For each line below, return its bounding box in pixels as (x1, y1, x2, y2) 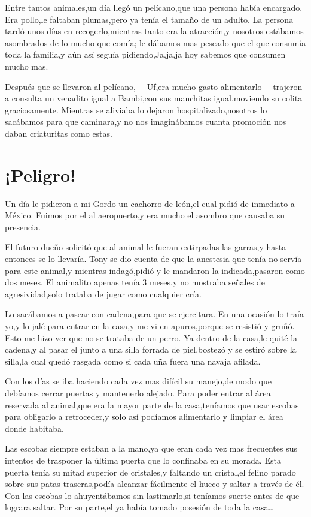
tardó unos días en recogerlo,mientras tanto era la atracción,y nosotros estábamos (5, 25, 304, 37)
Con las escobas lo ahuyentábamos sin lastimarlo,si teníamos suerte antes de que (5, 489, 300, 501)
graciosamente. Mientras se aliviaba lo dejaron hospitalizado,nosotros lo (5, 103, 267, 116)
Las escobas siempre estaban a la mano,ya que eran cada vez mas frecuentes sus (5, 442, 297, 455)
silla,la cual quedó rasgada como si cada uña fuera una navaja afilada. (5, 354, 261, 367)
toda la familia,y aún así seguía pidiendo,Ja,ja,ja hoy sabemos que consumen (5, 48, 286, 61)
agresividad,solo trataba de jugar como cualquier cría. (5, 287, 202, 300)
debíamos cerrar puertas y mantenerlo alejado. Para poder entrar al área (5, 386, 271, 399)
